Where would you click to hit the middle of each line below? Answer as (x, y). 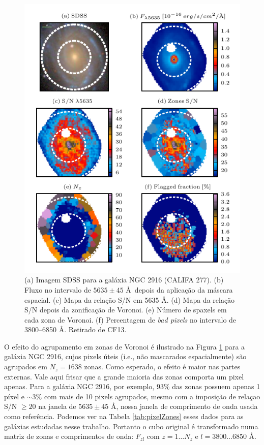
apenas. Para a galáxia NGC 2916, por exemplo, (79, 386)
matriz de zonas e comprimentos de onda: (69, 436)
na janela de (57, 406)
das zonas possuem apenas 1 (216, 386)
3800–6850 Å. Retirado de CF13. (76, 329)
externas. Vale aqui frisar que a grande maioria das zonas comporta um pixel (124, 376)
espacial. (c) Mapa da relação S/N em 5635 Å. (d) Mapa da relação (130, 299)
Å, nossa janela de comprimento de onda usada (184, 406)
